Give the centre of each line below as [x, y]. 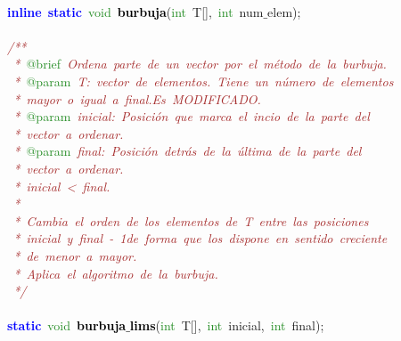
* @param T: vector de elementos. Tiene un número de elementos [204, 81]
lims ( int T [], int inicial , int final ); [227, 325]
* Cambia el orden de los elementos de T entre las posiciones [191, 220]
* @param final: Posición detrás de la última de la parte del [188, 151]
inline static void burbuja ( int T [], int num [135, 11]
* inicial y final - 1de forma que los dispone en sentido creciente [200, 238]
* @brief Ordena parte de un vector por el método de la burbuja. [200, 64]
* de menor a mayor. [75, 255]
